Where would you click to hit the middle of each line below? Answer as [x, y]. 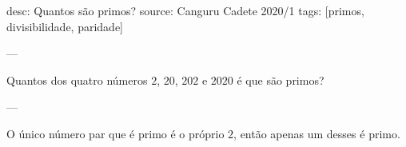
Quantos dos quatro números [77, 79]
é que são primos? [281, 79]
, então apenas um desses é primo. [317, 133]
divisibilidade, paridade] [65, 26]
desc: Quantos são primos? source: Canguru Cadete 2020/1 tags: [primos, [185, 10]
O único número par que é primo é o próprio [115, 133]
